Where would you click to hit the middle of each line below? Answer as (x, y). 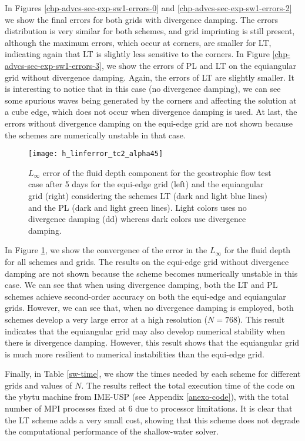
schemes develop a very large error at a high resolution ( (106, 319)
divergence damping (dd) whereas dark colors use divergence (137, 219)
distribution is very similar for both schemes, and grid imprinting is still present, (150, 31)
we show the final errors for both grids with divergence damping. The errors (141, 19)
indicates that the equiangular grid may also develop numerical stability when (145, 331)
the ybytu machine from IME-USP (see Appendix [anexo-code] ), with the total (147, 397)
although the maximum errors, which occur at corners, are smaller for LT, (138, 42)
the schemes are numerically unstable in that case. (95, 135)
